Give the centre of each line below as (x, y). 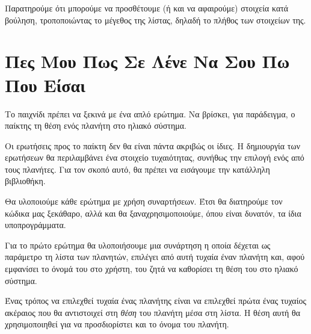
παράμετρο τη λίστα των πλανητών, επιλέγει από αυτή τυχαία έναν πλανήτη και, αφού (155, 257)
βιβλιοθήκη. (25, 181)
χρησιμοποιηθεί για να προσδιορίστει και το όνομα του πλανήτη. (117, 324)
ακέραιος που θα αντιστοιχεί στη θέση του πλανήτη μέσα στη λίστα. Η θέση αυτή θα (153, 312)
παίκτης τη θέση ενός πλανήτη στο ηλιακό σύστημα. (96, 125)
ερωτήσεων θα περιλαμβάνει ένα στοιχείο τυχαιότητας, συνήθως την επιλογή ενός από (155, 157)
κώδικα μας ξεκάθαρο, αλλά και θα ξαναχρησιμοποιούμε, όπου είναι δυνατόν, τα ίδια (153, 213)
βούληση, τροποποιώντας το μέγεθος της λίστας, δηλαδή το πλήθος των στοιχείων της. (155, 20)
